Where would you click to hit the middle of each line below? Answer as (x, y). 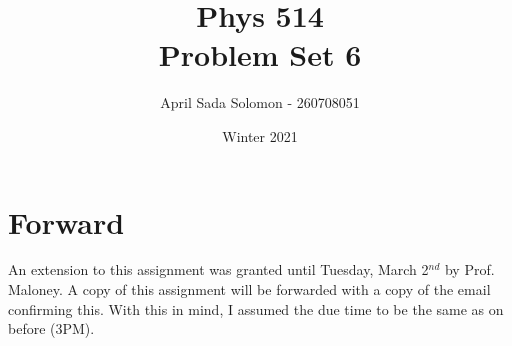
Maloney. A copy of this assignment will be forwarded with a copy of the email (249, 289)
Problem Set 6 (260, 54)
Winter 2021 (260, 135)
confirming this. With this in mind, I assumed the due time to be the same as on (256, 308)
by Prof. (469, 269)
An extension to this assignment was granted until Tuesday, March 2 (218, 269)
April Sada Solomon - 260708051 (260, 102)
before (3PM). (51, 328)
